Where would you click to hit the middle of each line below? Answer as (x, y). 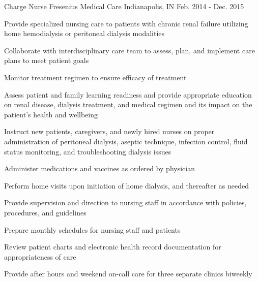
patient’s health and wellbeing (51, 114)
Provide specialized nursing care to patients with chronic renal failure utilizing (126, 23)
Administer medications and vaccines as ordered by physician (99, 168)
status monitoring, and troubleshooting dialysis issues (88, 151)
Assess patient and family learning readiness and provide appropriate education (128, 94)
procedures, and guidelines (45, 212)
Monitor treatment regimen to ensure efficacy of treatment (95, 77)
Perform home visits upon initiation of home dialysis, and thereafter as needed (127, 185)
